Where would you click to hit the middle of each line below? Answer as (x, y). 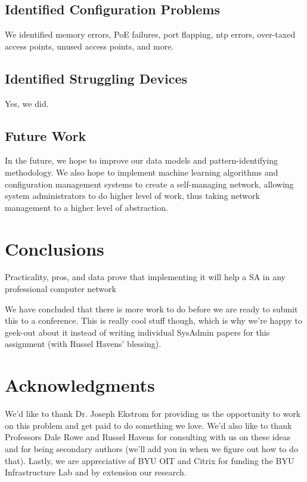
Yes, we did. (27, 103)
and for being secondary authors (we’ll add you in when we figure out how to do (151, 448)
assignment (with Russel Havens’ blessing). (83, 344)
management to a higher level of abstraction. (86, 207)
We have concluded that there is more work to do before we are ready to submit (151, 308)
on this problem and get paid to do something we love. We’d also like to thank (148, 425)
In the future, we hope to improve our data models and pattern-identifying (141, 160)
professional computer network (61, 289)
